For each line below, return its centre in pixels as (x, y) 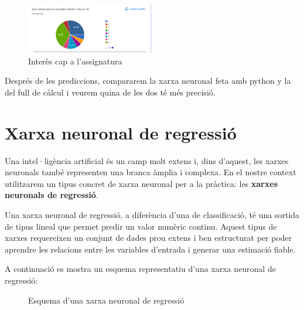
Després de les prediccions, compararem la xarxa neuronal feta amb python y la (148, 81)
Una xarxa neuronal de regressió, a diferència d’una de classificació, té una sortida (152, 215)
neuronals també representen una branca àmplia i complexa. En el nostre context (151, 172)
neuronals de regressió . (52, 195)
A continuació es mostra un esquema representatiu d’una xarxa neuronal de (140, 269)
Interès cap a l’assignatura (75, 61)
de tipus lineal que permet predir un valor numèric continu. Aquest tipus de (141, 226)
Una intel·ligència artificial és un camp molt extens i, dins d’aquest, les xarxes (147, 160)
